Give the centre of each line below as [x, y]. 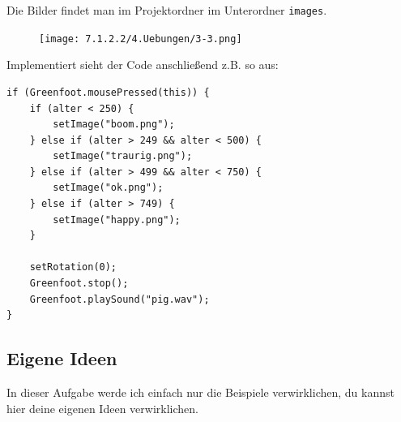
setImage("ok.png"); [108, 188]
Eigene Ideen [62, 358]
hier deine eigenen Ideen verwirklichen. [102, 408]
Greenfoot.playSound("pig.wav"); [119, 299]
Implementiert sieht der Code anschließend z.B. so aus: [143, 65]
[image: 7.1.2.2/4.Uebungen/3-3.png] [141, 39]
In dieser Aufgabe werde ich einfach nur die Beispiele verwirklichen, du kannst [200, 392]
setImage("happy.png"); [117, 220]
